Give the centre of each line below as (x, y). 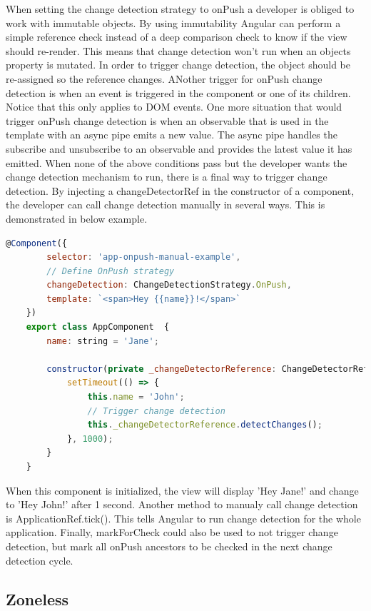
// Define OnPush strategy (111, 271)
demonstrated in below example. (77, 218)
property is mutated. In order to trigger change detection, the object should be (178, 65)
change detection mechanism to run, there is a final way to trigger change (167, 177)
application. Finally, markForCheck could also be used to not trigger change (172, 532)
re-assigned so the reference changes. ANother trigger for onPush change (164, 78)
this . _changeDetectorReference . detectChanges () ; (205, 425)
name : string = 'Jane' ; (103, 341)
